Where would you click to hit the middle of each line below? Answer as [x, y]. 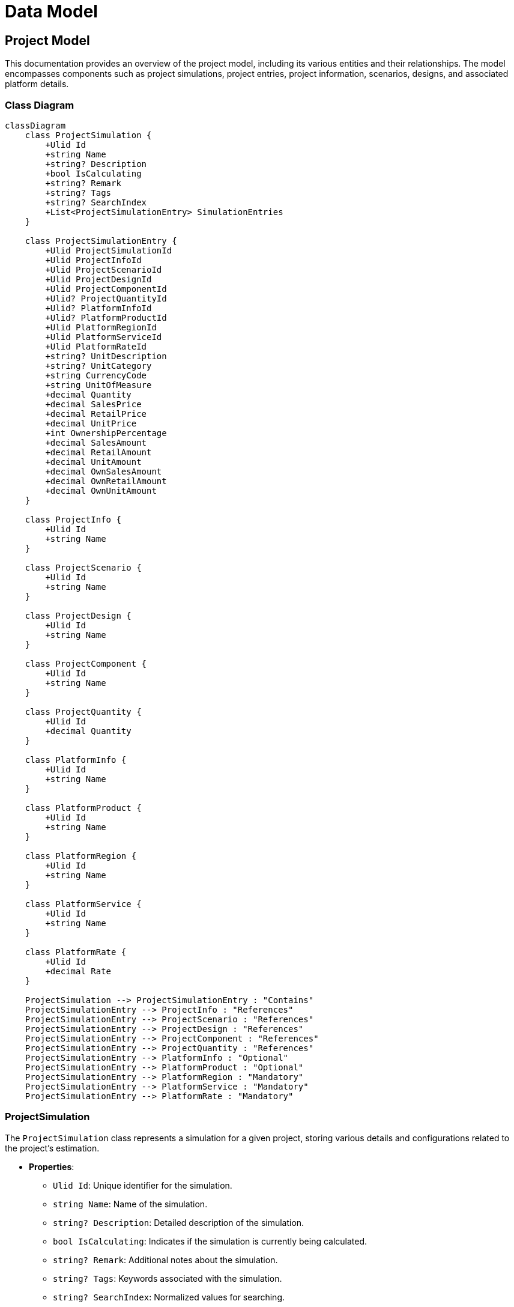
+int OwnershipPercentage [106, 433]
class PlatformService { [83, 904]
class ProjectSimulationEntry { [101, 241]
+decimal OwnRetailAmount [106, 481]
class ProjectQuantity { [83, 711]
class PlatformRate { [76, 952]
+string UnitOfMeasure [98, 385]
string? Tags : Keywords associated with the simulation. [168, 1278]
